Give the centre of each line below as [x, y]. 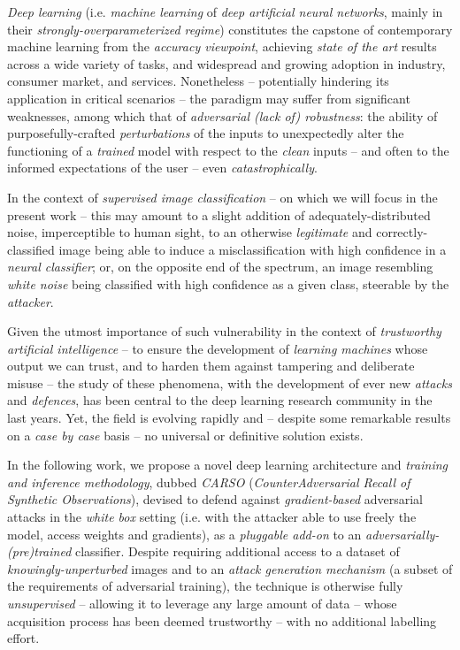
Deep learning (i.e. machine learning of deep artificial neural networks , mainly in [225, 11]
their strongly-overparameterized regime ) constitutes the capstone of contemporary [230, 29]
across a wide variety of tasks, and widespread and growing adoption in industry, [226, 63]
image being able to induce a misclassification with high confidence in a [253, 249]
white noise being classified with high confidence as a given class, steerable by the [228, 283]
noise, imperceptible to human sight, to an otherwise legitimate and [190, 232]
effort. [23, 638]
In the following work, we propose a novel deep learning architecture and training [227, 465]
